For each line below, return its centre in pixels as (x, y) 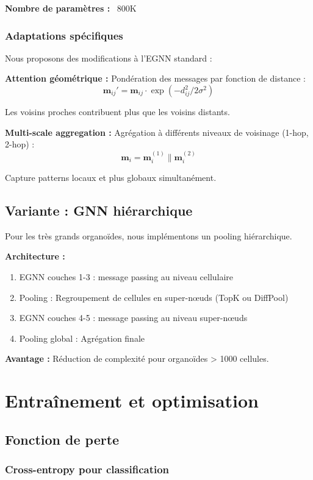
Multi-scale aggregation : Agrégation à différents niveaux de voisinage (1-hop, (157, 132)
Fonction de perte (62, 439)
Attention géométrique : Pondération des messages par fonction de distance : (155, 78)
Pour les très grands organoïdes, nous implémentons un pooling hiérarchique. (149, 235)
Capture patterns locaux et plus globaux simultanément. (111, 178)
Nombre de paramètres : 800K (71, 8)
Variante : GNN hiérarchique (99, 210)
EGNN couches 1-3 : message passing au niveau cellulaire (126, 277)
